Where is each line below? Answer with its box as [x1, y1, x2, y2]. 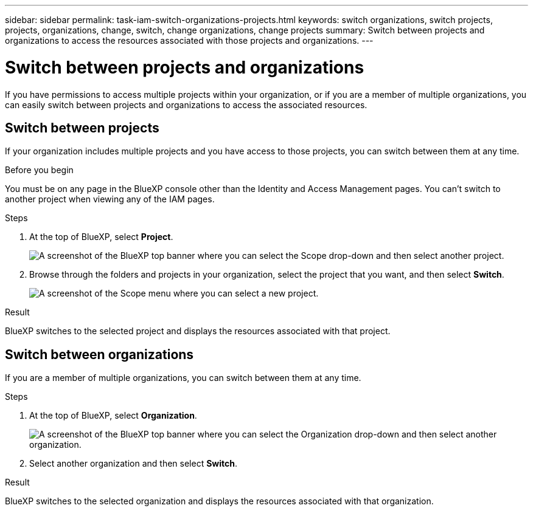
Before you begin [5, 165, 74, 176]
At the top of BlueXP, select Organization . [29, 410, 197, 421]
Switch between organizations [5, 346, 194, 362]
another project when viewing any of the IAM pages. [5, 194, 215, 205]
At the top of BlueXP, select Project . [29, 231, 173, 242]
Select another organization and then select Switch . [29, 458, 238, 469]
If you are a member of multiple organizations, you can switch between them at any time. [5, 372, 361, 383]
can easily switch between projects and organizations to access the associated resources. [5, 99, 368, 110]
